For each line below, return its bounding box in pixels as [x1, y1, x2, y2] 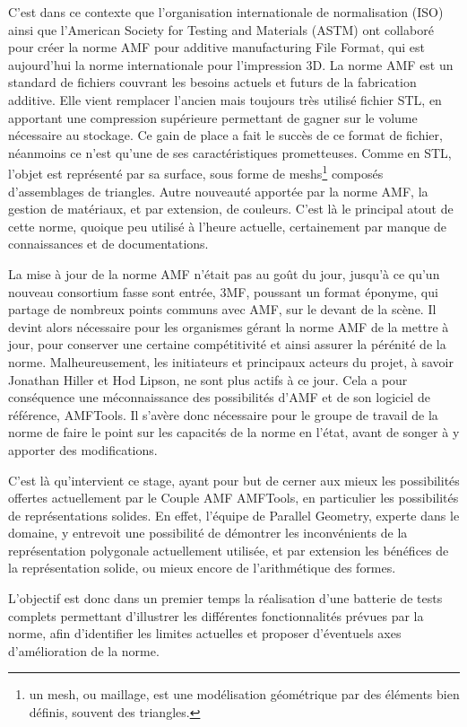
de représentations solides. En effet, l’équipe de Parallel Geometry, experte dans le [8, 505, 460, 524]
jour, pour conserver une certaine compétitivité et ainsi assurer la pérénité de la [8, 335, 446, 354]
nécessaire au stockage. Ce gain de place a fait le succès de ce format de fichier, [8, 126, 443, 145]
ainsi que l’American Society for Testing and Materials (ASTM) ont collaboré [8, 20, 434, 39]
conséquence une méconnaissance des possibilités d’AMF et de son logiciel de [8, 388, 430, 407]
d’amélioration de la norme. [8, 641, 160, 660]
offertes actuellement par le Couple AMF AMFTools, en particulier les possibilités [8, 488, 459, 507]
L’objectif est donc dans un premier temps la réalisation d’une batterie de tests [8, 589, 443, 608]
